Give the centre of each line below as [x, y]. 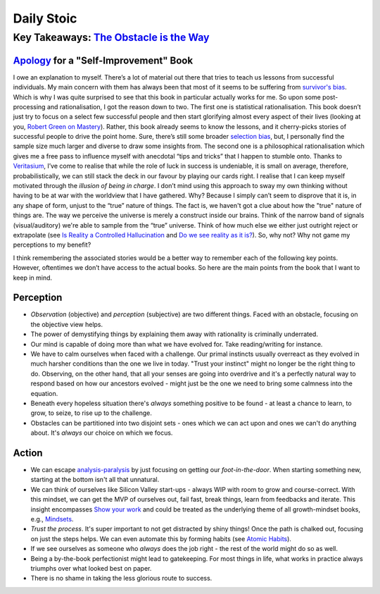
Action [28, 453]
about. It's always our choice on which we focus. [102, 433]
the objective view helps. [67, 324]
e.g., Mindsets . [52, 519]
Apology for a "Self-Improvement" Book [103, 60]
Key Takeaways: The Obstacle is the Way [112, 37]
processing [29, 106]
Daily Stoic [45, 18]
